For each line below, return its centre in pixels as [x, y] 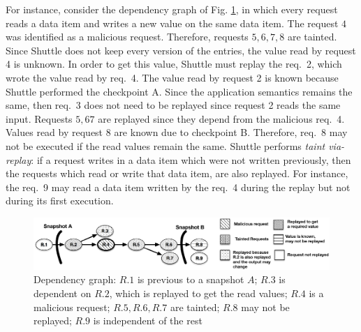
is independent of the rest [148, 320]
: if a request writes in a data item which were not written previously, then [191, 159]
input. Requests [39, 118]
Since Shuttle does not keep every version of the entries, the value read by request [181, 50]
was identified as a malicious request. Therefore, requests [127, 37]
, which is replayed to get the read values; [198, 293]
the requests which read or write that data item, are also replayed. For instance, [177, 173]
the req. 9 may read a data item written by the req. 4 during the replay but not [178, 187]
